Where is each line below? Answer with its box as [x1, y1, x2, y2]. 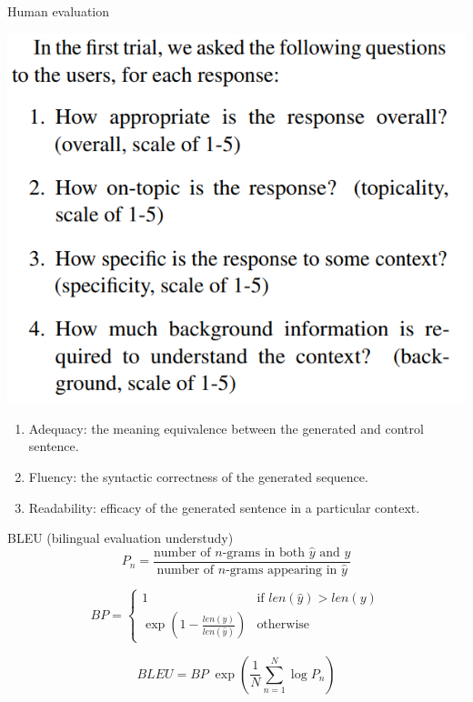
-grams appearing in [226, 563, 337, 577]
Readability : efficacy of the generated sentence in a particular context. [28, 497, 420, 516]
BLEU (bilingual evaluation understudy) [7, 528, 234, 547]
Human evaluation [7, 2, 110, 20]
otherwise [257, 618, 310, 632]
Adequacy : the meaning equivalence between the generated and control [28, 418, 424, 437]
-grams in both [222, 546, 306, 559]
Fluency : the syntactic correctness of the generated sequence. [28, 466, 368, 486]
